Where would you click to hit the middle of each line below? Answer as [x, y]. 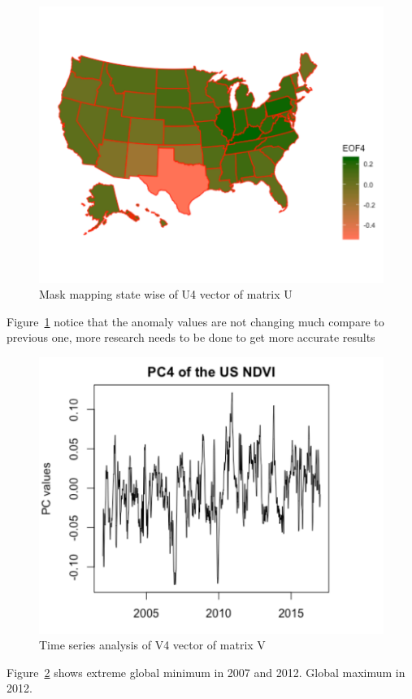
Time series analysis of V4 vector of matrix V [152, 645]
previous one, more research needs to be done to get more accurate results [191, 337]
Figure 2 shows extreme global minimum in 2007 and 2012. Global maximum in [206, 672]
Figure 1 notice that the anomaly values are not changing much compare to [195, 321]
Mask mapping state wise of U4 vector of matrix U [166, 294]
